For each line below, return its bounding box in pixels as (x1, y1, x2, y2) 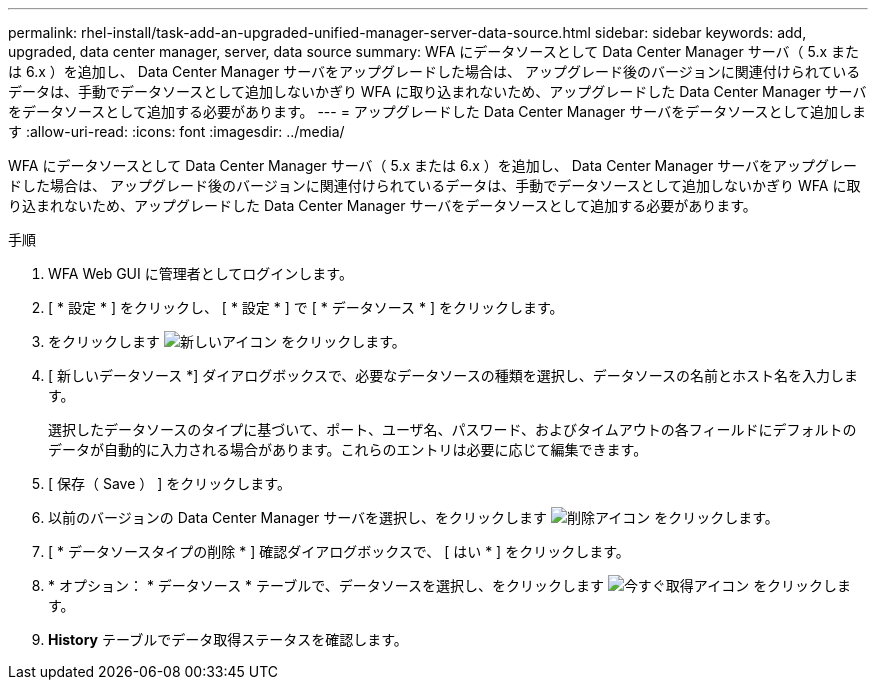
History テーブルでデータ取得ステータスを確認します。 (48, 631, 408, 648)
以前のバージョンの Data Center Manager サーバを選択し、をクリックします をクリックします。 (48, 509, 779, 526)
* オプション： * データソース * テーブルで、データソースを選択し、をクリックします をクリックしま (48, 577, 852, 594)
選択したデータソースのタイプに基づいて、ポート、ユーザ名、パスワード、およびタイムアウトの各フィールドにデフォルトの (48, 421, 857, 438)
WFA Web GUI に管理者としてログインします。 (48, 265, 353, 282)
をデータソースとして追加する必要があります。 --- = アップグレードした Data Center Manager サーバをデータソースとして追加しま (8, 103, 867, 120)
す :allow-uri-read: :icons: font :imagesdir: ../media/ (8, 123, 345, 140)
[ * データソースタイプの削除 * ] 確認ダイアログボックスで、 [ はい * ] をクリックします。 (48, 543, 630, 560)
